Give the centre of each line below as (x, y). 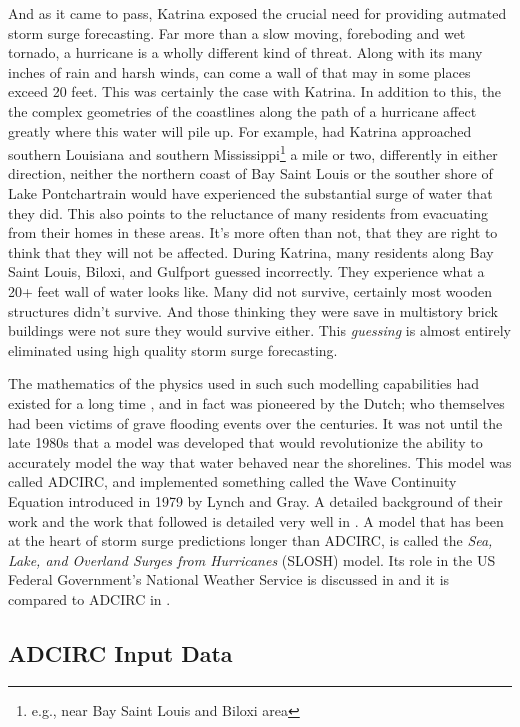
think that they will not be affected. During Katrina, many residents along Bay (251, 251)
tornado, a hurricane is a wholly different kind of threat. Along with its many (245, 52)
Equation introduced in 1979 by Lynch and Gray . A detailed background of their (255, 500)
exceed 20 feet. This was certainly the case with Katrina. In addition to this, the (255, 91)
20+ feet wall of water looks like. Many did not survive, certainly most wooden (250, 290)
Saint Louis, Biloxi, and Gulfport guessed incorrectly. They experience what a (246, 271)
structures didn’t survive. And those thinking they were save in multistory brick (253, 310)
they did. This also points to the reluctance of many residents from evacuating (248, 212)
